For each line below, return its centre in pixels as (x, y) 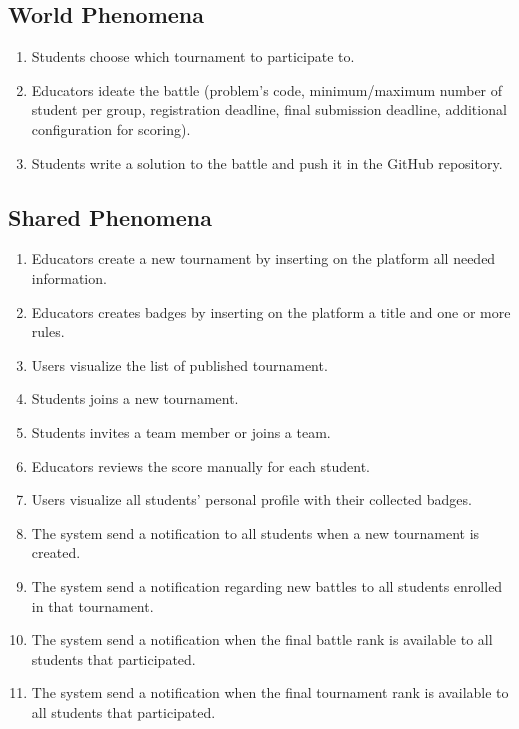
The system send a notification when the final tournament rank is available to (270, 692)
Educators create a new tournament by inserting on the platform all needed (263, 258)
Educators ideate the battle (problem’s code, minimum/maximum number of (267, 89)
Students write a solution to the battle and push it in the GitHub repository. (267, 162)
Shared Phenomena (110, 216)
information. (69, 277)
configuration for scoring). (111, 128)
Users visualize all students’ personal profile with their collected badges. (251, 499)
